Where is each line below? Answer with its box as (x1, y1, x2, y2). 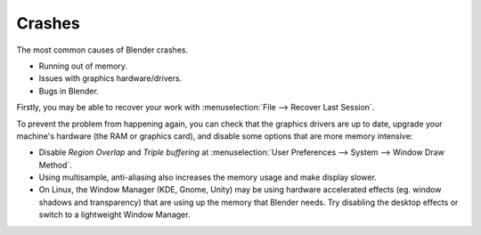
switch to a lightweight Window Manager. (38, 209, 191, 220)
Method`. (38, 159, 73, 170)
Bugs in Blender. (38, 85, 100, 96)
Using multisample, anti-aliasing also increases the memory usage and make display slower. (38, 172, 378, 182)
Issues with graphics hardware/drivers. (38, 73, 183, 84)
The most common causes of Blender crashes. (16, 45, 189, 55)
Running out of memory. (38, 61, 128, 71)
